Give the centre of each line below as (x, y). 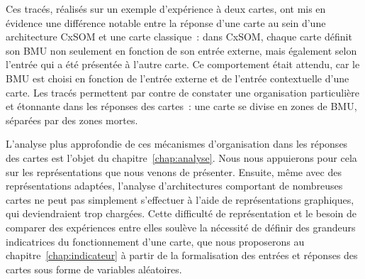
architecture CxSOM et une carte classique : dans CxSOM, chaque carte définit (179, 37)
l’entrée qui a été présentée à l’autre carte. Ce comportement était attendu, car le (183, 64)
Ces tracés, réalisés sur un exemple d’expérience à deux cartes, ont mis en (166, 9)
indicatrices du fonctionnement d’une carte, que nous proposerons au (155, 241)
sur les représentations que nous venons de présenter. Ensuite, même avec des (174, 171)
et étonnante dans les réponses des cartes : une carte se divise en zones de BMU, (181, 106)
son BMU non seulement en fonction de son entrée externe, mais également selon (181, 50)
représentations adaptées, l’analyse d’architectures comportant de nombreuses (174, 186)
